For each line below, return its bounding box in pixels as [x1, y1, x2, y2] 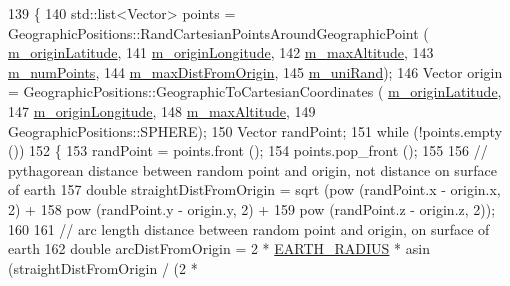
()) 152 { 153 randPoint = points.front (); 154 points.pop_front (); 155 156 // [8, 140, 488, 161]
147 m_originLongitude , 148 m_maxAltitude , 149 [8, 100, 316, 121]
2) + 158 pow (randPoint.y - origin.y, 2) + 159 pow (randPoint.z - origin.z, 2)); [8, 198, 496, 219]
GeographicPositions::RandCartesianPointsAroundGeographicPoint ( [8, 22, 429, 43]
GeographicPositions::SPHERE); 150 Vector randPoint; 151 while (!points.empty [8, 120, 503, 141]
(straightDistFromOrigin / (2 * [8, 257, 198, 278]
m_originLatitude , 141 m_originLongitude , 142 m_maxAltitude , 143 [8, 42, 434, 63]
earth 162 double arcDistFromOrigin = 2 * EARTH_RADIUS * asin [8, 238, 430, 259]
